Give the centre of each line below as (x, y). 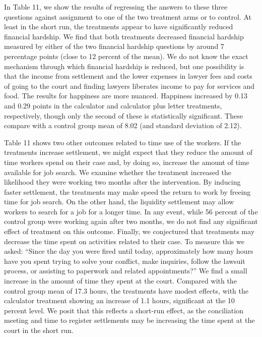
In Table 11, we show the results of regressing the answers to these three (116, 7)
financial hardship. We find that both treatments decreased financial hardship (124, 36)
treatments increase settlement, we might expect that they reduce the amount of (128, 152)
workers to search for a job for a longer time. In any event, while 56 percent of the (131, 211)
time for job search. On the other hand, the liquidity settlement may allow (119, 202)
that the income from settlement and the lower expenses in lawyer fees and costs (128, 76)
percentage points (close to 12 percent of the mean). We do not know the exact (126, 56)
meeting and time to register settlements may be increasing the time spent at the (129, 320)
